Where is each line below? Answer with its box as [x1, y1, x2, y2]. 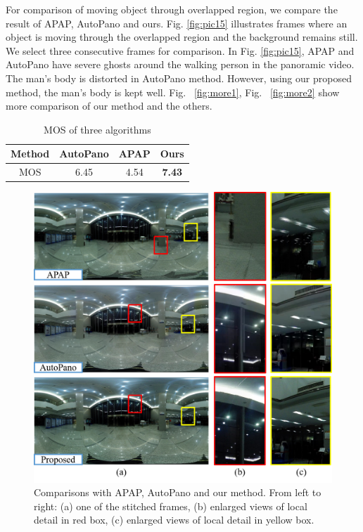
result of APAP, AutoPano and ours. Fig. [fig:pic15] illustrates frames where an [6, 15, 348, 30]
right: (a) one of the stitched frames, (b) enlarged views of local [34, 498, 307, 513]
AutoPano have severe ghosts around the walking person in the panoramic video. [6, 57, 355, 72]
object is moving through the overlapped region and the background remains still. [6, 30, 358, 44]
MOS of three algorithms [44, 122, 151, 136]
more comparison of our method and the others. [6, 98, 212, 113]
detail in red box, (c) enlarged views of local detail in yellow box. [34, 512, 314, 527]
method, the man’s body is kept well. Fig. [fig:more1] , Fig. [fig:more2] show [6, 84, 340, 99]
